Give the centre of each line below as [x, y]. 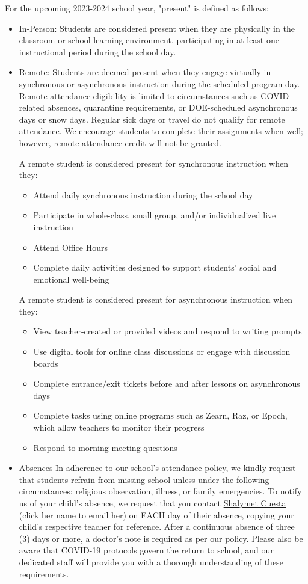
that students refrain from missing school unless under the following [144, 479]
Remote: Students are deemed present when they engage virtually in [145, 72]
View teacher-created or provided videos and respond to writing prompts [168, 331]
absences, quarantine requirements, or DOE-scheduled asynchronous [172, 107]
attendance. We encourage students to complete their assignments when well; [161, 131]
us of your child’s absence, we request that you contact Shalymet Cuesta [152, 503]
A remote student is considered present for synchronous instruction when [154, 163]
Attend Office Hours [70, 247]
